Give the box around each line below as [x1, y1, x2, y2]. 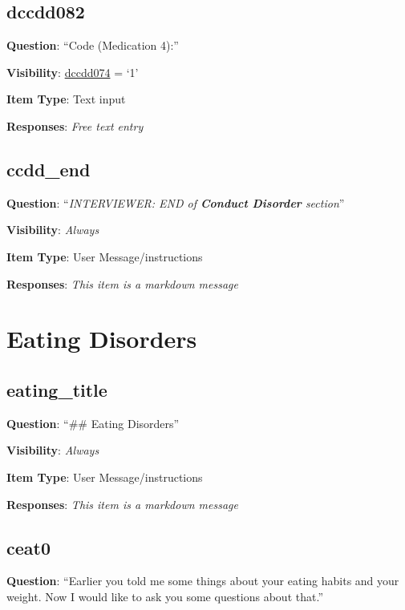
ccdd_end [6, 156, 91, 181]
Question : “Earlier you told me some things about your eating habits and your [6, 572, 399, 589]
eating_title [6, 377, 107, 402]
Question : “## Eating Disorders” [6, 414, 180, 431]
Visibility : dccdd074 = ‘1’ [6, 63, 139, 80]
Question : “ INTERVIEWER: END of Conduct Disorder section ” [6, 194, 345, 211]
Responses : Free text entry [6, 117, 144, 134]
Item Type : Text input [6, 91, 126, 107]
